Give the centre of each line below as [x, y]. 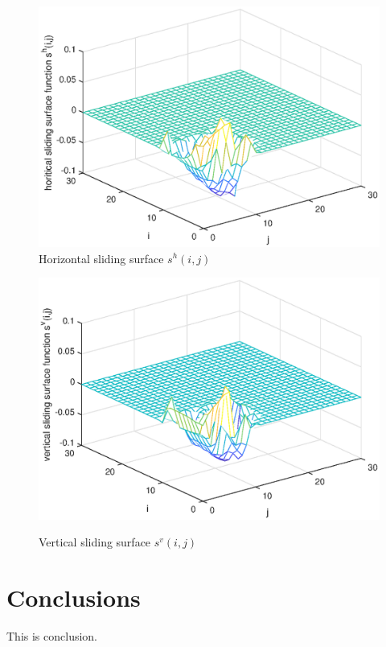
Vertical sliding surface [95, 542]
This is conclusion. [52, 636]
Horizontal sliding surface [101, 258]
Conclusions [74, 598]
